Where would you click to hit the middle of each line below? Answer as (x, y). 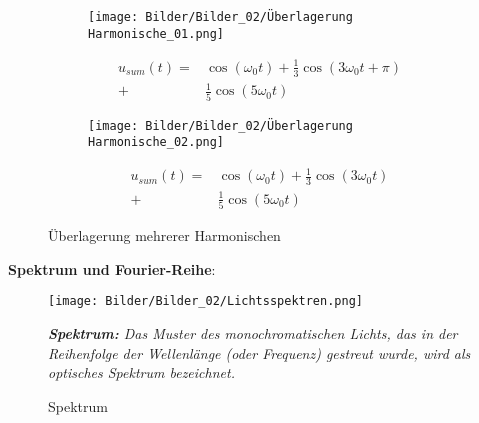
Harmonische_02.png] (156, 142)
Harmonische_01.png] (156, 33)
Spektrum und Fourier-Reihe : (112, 268)
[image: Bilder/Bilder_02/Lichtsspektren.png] (205, 301)
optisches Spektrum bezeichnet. (141, 372)
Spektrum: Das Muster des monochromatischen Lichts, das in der (253, 332)
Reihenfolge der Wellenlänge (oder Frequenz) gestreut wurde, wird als (259, 352)
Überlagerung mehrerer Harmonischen (164, 235)
